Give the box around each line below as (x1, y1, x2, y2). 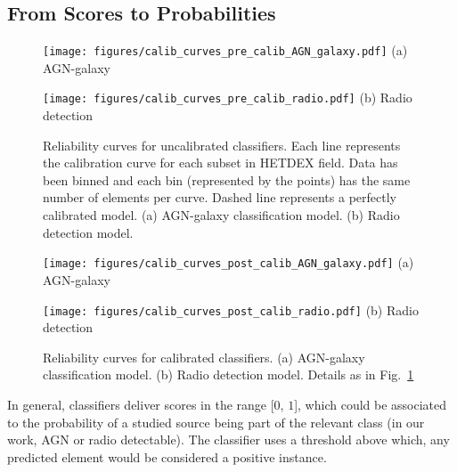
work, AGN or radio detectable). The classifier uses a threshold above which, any (7, 430, 450, 449)
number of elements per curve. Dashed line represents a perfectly (43, 188, 396, 207)
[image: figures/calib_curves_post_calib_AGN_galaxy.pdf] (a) (43, 253, 414, 272)
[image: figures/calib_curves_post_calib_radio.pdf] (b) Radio (43, 300, 419, 319)
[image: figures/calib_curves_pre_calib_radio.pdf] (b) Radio (43, 88, 412, 107)
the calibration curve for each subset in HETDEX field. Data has (43, 153, 398, 172)
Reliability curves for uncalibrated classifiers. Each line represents (43, 135, 401, 154)
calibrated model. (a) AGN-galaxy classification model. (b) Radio (43, 206, 400, 224)
